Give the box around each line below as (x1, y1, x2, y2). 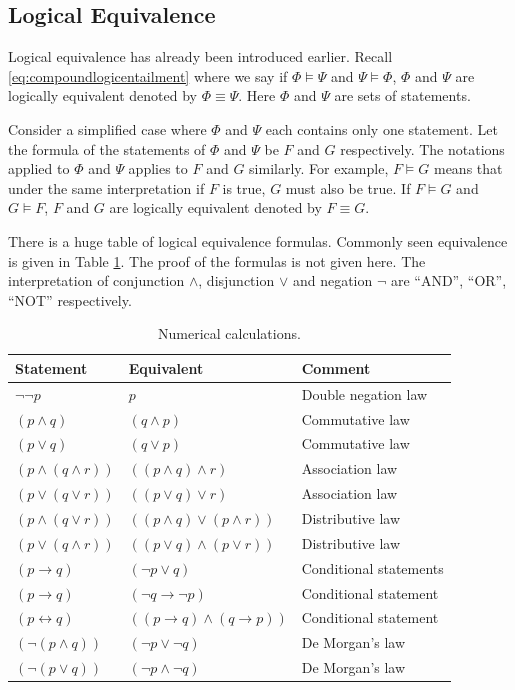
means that (433, 158, 503, 179)
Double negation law (301, 383, 428, 404)
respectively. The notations (340, 138, 505, 159)
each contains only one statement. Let (265, 118, 498, 139)
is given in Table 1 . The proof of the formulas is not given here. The (8, 250, 426, 271)
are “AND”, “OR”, (390, 270, 507, 291)
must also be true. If (285, 177, 411, 198)
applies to (128, 158, 188, 179)
